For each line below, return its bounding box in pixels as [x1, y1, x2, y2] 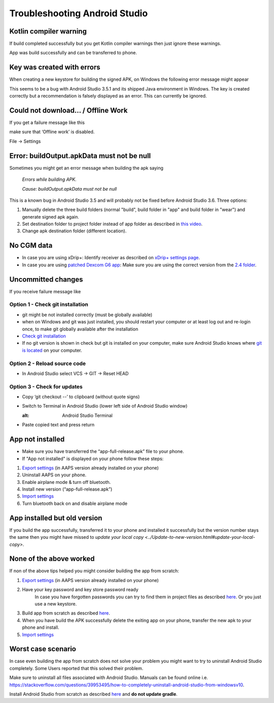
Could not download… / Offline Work [9, 106, 128, 114]
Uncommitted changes [9, 275, 83, 284]
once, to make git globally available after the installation [22, 326, 139, 332]
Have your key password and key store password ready [22, 587, 139, 593]
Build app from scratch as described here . [22, 610, 110, 616]
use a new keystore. [35, 601, 77, 607]
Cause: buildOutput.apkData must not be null [22, 186, 117, 192]
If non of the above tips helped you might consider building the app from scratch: [9, 568, 180, 574]
